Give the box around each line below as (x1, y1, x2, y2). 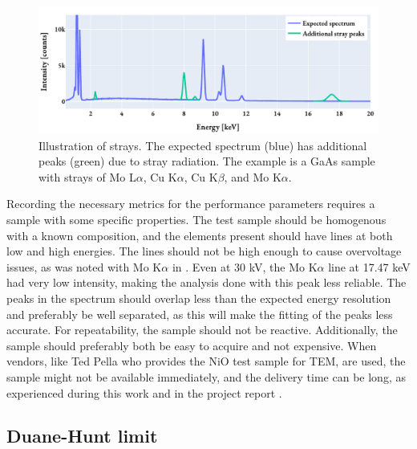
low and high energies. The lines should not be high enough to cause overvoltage (6, 243, 402, 259)
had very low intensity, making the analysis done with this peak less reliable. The (6, 274, 407, 291)
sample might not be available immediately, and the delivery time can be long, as (6, 368, 406, 385)
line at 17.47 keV (328, 258, 411, 275)
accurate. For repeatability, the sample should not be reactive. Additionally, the (6, 321, 398, 338)
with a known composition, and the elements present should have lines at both (6, 227, 393, 243)
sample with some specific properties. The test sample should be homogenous (6, 210, 387, 227)
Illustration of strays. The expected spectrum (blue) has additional (38, 137, 367, 153)
